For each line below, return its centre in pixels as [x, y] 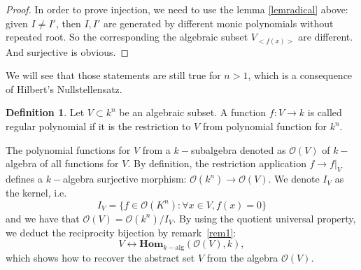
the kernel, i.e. [36, 193]
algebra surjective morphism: [125, 179]
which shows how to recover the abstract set [100, 257]
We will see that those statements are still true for [113, 75]
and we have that [43, 218]
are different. [326, 37]
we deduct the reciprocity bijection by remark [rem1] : [121, 232]
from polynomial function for [264, 126]
